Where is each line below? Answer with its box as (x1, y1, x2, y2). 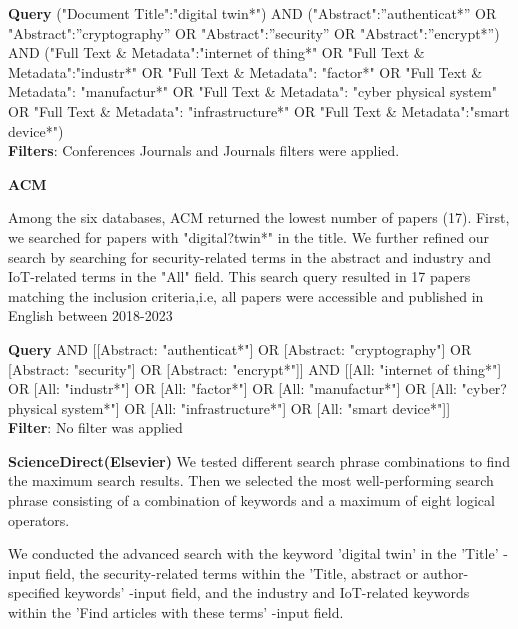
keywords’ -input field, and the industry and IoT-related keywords (64, 582, 470, 603)
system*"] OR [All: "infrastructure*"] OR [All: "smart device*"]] (61, 397, 451, 418)
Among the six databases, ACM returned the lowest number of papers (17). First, (8, 207, 510, 228)
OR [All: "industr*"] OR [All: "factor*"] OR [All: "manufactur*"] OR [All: (8, 378, 457, 399)
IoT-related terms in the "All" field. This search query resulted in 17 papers (8, 266, 471, 287)
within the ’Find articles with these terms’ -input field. (8, 602, 344, 623)
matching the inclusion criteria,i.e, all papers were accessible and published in (8, 285, 484, 306)
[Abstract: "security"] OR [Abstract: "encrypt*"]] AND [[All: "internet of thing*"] (8, 358, 502, 379)
